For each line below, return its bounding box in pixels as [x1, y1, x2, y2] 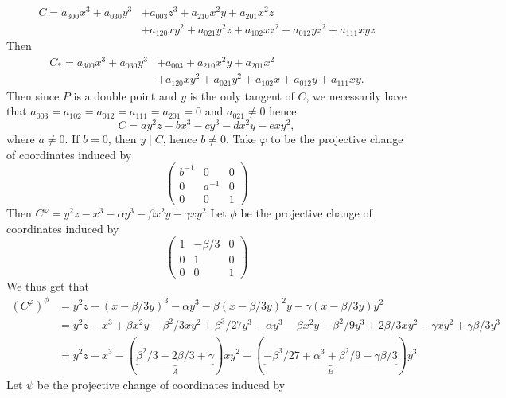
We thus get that [6, 278, 89, 295]
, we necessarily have [306, 87, 407, 103]
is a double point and [73, 87, 177, 103]
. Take [225, 131, 256, 147]
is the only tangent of [189, 87, 294, 103]
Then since [6, 87, 60, 103]
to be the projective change [271, 131, 403, 147]
